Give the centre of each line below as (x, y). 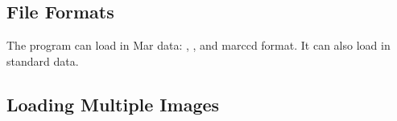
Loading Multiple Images (113, 104)
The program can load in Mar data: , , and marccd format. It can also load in (198, 45)
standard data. (43, 60)
